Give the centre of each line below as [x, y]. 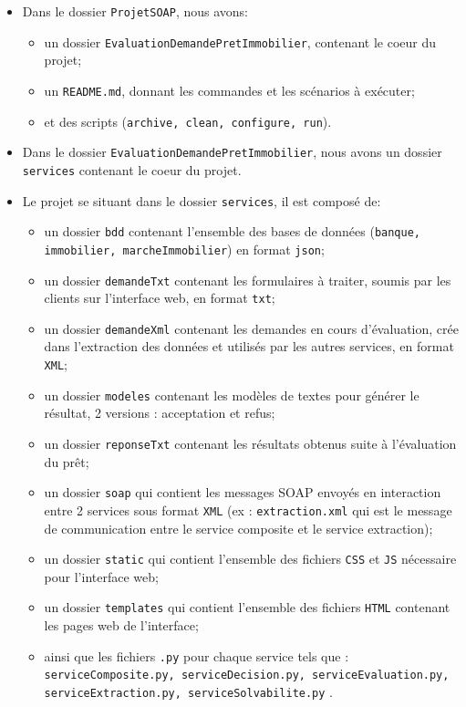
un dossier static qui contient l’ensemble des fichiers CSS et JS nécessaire [250, 559]
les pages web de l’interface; [121, 625]
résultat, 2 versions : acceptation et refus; [160, 413]
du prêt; [67, 461]
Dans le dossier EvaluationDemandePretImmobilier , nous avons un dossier [232, 152]
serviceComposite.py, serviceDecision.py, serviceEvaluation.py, [247, 676]
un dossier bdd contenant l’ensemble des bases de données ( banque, [233, 231]
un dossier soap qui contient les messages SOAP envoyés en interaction [243, 492]
